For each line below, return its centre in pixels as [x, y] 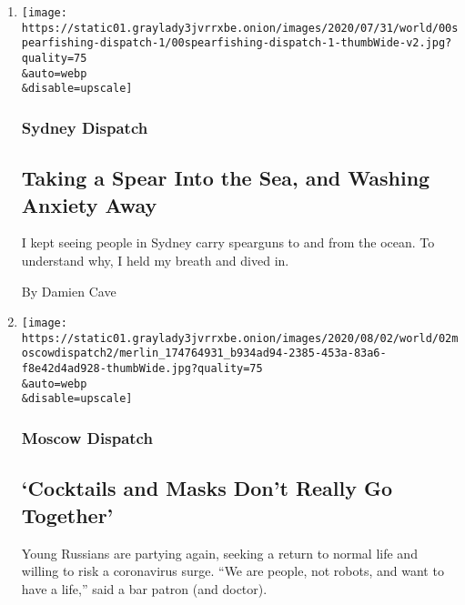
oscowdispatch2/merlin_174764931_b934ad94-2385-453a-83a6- [204, 353]
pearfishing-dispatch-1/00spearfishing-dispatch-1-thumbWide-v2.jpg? [237, 43]
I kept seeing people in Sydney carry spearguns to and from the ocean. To [228, 242]
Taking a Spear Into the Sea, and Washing [226, 178]
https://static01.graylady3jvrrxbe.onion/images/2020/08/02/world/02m [240, 338]
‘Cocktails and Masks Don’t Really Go [207, 488]
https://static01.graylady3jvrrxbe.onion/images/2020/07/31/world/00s [240, 28]
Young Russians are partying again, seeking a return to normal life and [219, 553]
